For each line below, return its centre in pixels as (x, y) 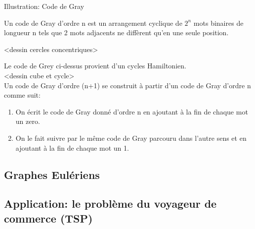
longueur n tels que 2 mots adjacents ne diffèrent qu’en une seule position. (116, 32)
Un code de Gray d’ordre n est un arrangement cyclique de (93, 23)
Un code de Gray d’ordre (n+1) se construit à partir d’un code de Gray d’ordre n (127, 85)
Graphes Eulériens (52, 174)
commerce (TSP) (48, 218)
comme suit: (22, 95)
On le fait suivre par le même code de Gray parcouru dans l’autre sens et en (131, 138)
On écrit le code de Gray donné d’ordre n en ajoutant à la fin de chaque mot (132, 111)
